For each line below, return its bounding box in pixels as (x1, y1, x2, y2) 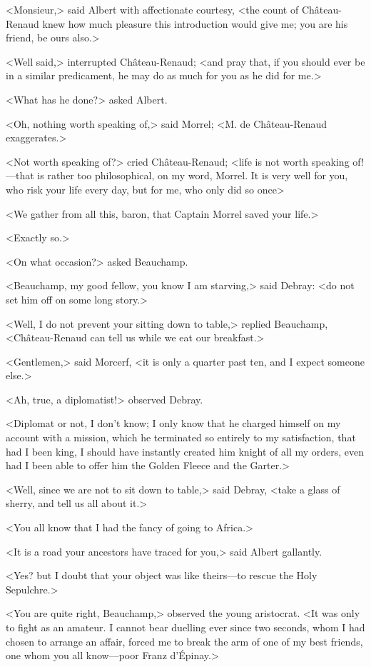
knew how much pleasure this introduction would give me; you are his (42, 16, 348, 31)
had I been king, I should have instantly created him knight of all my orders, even (6, 443, 365, 458)
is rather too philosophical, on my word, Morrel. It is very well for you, (37, 168, 348, 183)
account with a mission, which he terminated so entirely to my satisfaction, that (6, 430, 356, 445)
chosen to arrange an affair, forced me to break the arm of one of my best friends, (6, 633, 363, 648)
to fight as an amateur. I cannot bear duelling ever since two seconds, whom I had (6, 620, 365, 634)
